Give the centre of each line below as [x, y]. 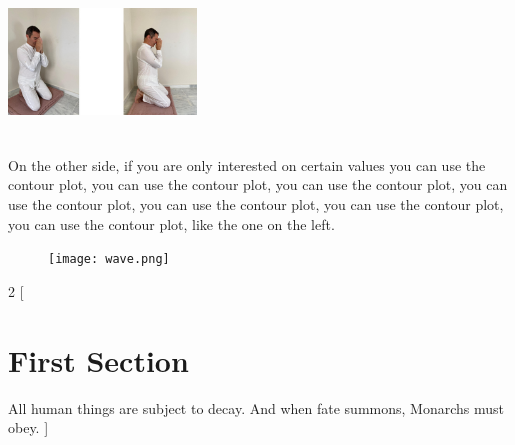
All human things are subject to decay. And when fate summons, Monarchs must [256, 407]
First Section [98, 359]
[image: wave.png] [109, 259]
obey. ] [28, 427]
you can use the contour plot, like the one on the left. [171, 223]
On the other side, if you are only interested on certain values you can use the [247, 164]
